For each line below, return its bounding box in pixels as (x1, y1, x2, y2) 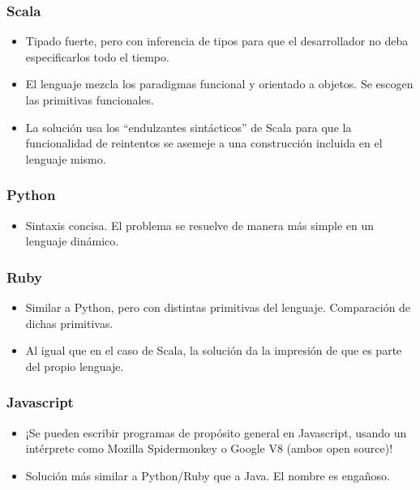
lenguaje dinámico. (25, 232, 119, 249)
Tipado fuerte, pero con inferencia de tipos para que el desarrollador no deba (25, 32, 409, 49)
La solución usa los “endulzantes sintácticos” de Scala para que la (25, 118, 352, 135)
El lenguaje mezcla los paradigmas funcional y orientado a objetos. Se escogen (25, 75, 414, 92)
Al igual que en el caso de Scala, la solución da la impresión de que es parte (25, 342, 402, 359)
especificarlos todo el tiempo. (25, 48, 169, 65)
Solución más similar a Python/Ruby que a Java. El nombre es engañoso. (25, 467, 390, 484)
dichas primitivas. (25, 314, 114, 331)
